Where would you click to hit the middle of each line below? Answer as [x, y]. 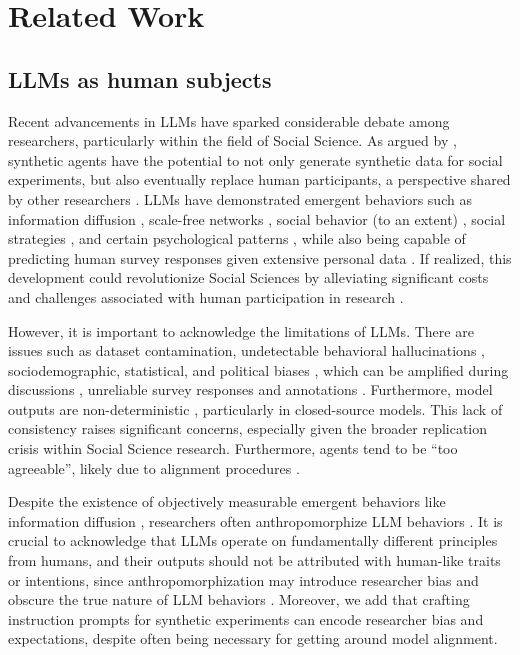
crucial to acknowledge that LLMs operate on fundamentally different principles [253, 540]
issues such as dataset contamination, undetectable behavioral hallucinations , [246, 350]
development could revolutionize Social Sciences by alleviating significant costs [248, 277]
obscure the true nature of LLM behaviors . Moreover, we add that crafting [239, 599]
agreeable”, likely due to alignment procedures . [154, 467]
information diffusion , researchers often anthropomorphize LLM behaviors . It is [255, 520]
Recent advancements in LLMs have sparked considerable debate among [229, 120]
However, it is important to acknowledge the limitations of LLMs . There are [241, 330]
